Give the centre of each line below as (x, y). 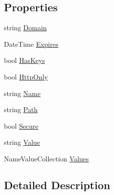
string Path (21, 109)
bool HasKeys (25, 60)
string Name (22, 93)
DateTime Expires (31, 44)
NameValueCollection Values (47, 158)
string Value (22, 142)
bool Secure (21, 126)
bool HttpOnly (26, 76)
